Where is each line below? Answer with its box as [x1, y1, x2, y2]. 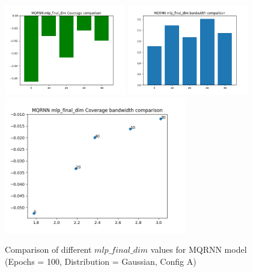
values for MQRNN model [150, 243, 247, 256]
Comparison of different [5, 243, 92, 256]
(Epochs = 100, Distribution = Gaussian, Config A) [5, 255, 197, 267]
